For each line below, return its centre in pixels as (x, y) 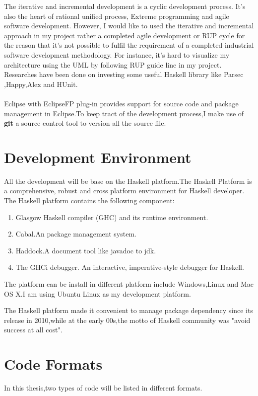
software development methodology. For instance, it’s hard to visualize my (117, 54)
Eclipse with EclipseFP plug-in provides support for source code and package (121, 103)
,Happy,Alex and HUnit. (41, 84)
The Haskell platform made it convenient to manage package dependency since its (129, 310)
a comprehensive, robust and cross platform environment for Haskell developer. (124, 191)
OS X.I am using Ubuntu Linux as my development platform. (97, 293)
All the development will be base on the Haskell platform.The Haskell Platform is (128, 181)
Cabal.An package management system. (76, 234)
